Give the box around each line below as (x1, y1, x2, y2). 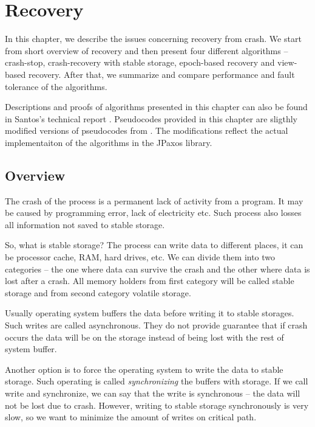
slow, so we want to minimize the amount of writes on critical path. (5, 411, 257, 423)
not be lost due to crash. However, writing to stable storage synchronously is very (5, 398, 309, 411)
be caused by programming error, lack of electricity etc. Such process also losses (5, 206, 302, 219)
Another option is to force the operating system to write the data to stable (5, 363, 283, 375)
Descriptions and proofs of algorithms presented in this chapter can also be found (5, 100, 308, 113)
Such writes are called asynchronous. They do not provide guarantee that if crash (5, 319, 308, 332)
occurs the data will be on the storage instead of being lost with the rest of (5, 330, 284, 343)
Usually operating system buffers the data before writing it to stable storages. (5, 307, 294, 319)
